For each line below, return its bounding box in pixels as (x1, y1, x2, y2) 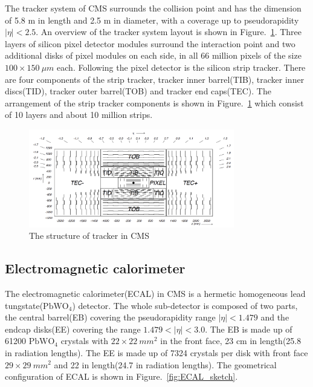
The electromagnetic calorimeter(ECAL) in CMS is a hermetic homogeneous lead (5, 287, 306, 299)
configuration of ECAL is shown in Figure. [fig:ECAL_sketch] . (5, 370, 238, 383)
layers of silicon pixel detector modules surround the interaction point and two (5, 37, 295, 50)
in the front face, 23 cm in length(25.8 (160, 334, 302, 347)
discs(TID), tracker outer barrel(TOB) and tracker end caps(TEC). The (5, 85, 271, 97)
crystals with (60, 334, 108, 347)
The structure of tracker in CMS (29, 229, 149, 242)
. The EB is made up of (205, 322, 292, 335)
